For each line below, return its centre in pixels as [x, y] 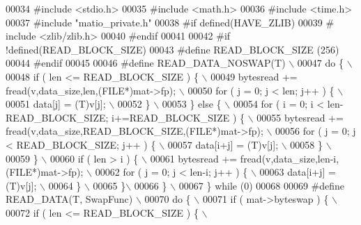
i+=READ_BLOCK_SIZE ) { [178, 117]
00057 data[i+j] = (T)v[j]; [223, 144]
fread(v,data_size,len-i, [290, 158]
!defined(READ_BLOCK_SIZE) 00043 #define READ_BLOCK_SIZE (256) [172, 49]
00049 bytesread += [254, 76]
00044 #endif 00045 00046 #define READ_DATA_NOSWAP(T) [146, 63]
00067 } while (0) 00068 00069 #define [262, 185]
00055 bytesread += [300, 117]
